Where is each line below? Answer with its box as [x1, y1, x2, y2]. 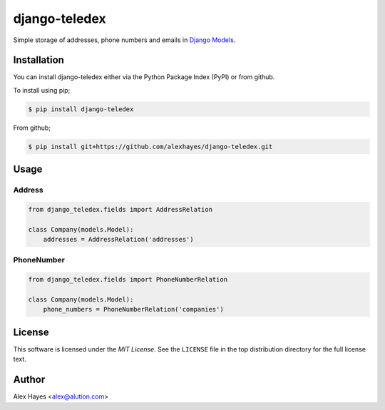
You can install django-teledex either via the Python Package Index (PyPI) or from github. [13, 73, 275, 81]
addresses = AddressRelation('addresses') [43, 235, 194, 244]
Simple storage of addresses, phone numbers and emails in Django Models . [13, 36, 236, 44]
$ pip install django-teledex [28, 105, 134, 113]
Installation [13, 54, 64, 66]
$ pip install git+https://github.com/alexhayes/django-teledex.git [28, 143, 273, 150]
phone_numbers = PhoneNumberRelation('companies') [43, 305, 224, 314]
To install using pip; [13, 86, 71, 94]
